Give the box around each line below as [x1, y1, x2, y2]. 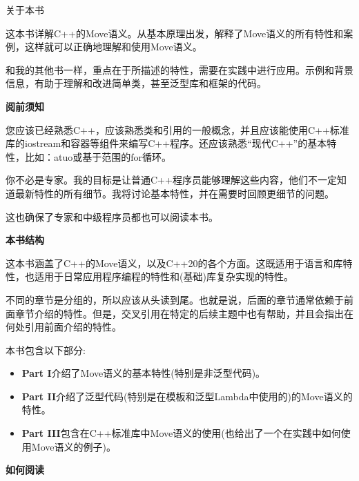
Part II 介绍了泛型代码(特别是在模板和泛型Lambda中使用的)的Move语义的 [21, 389, 353, 403]
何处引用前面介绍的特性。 [6, 320, 122, 334]
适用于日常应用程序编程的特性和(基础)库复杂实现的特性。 [34, 269, 293, 284]
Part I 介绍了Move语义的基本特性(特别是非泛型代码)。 [21, 366, 266, 380]
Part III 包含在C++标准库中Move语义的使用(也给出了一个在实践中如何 [21, 426, 341, 440]
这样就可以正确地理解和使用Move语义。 [24, 39, 202, 54]
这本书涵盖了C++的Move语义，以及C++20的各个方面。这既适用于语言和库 [6, 255, 343, 270]
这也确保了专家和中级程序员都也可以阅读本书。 [6, 209, 218, 224]
